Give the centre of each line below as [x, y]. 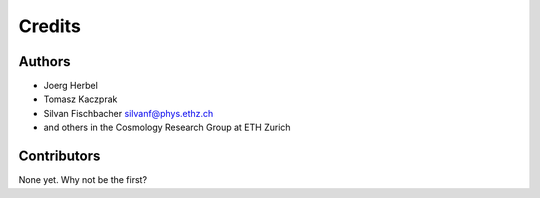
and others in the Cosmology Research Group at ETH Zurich [167, 127]
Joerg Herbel [71, 86]
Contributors [59, 156]
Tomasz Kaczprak [80, 99]
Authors [44, 61]
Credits [50, 26]
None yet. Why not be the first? [83, 180]
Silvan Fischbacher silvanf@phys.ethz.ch [128, 113]
